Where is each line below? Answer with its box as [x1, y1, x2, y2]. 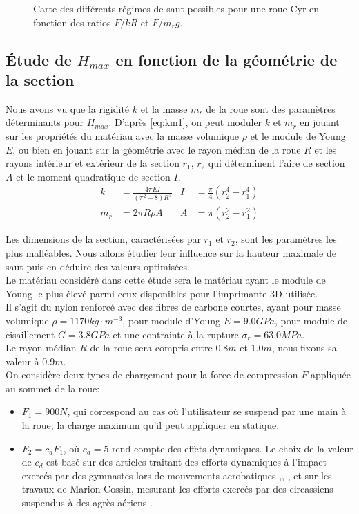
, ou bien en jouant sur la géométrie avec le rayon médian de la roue [12, 142, 301, 156]
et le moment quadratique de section [16, 169, 171, 183]
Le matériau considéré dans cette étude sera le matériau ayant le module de [6, 273, 326, 287]
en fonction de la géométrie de [115, 48, 338, 70]
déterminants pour [6, 115, 84, 129]
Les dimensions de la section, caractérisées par [6, 232, 202, 246]
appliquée [310, 367, 351, 382]
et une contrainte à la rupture [113, 327, 239, 341]
